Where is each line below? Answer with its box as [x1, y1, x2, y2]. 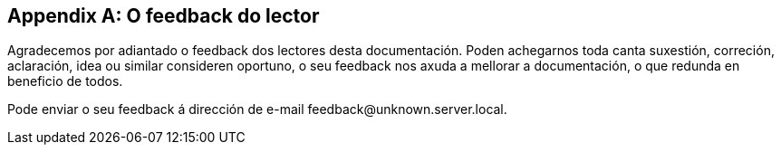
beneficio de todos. [7, 73, 123, 90]
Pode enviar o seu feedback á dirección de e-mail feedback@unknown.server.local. [7, 101, 507, 118]
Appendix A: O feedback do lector [7, 5, 320, 27]
